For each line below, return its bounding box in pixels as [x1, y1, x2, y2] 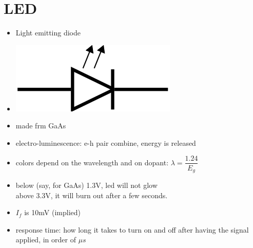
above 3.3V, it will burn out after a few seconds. [15, 189, 168, 200]
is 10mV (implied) [24, 207, 81, 218]
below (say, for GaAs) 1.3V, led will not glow [15, 180, 158, 190]
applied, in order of [15, 234, 76, 245]
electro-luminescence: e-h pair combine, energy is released [15, 137, 196, 148]
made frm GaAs [15, 120, 66, 131]
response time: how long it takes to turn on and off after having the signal [15, 224, 249, 235]
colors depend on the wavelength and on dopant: [15, 157, 169, 167]
